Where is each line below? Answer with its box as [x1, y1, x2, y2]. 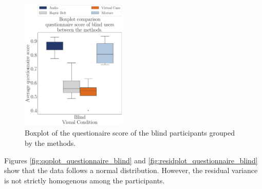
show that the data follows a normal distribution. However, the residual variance [4, 165, 258, 176]
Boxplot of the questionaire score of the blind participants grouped [25, 127, 235, 138]
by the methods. [25, 138, 76, 148]
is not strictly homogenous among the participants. [4, 175, 165, 185]
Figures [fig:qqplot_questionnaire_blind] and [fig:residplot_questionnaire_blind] [4, 155, 258, 165]
